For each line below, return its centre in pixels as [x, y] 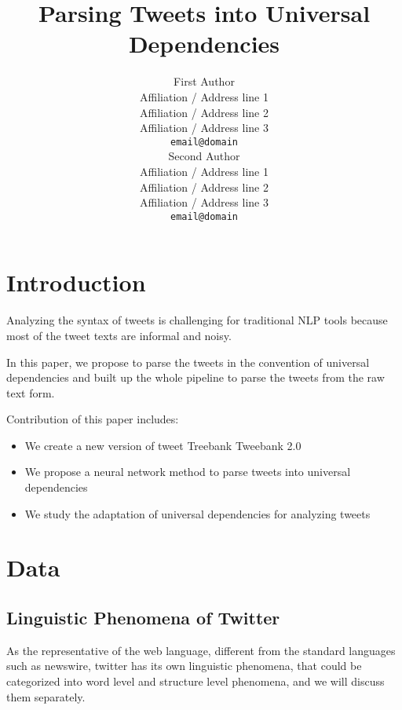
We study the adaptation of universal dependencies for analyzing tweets [197, 513]
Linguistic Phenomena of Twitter [143, 618]
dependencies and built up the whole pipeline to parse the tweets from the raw [196, 377]
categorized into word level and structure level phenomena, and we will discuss [196, 681]
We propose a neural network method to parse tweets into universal [188, 472]
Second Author [204, 156]
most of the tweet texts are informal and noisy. [119, 335]
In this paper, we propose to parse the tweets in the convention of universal [188, 362]
